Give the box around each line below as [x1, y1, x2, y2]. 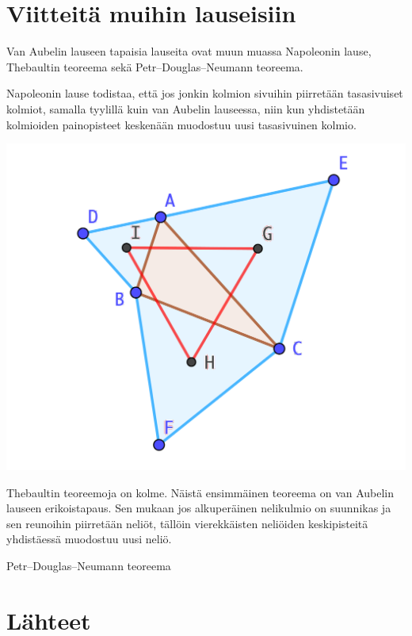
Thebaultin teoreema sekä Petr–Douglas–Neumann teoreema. [6, 58, 303, 75]
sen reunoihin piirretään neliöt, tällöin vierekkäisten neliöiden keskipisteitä [6, 515, 368, 531]
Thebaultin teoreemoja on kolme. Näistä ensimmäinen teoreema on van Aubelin [6, 484, 395, 500]
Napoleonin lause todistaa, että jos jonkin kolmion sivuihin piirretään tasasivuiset [6, 85, 403, 102]
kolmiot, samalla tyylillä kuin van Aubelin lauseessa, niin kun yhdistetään [6, 100, 365, 117]
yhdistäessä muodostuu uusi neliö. [6, 531, 172, 547]
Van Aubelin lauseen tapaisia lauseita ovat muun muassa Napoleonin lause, [6, 43, 372, 59]
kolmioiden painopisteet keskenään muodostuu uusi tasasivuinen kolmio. [6, 116, 357, 132]
